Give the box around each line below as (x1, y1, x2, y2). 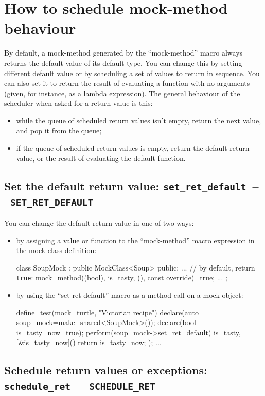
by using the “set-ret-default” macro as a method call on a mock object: (16, 290, 243, 300)
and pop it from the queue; (16, 125, 102, 136)
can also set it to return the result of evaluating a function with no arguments (4, 78, 250, 88)
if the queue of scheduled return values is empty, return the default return (16, 142, 250, 153)
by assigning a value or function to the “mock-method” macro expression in (16, 235, 255, 245)
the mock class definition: (16, 245, 97, 256)
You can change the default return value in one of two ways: (4, 218, 194, 228)
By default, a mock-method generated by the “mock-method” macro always (4, 47, 243, 58)
